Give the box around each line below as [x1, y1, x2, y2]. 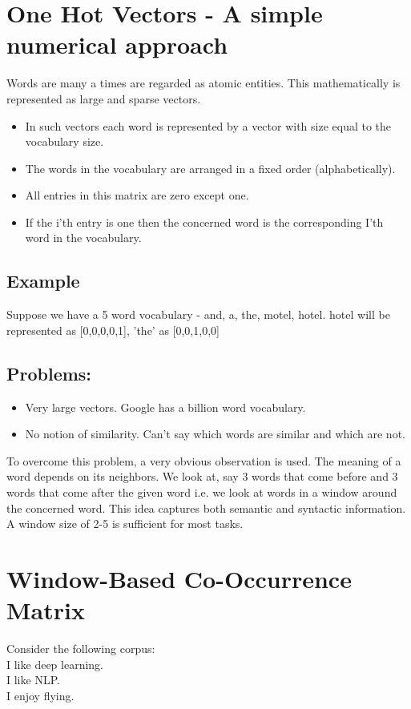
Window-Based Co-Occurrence [6, 562, 352, 594]
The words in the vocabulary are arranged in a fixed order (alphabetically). [25, 159, 396, 176]
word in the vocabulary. [25, 229, 142, 246]
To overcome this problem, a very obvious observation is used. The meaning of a [6, 452, 401, 469]
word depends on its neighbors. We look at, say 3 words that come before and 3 [6, 468, 398, 485]
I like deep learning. [6, 655, 103, 672]
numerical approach [6, 28, 228, 61]
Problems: [6, 361, 92, 385]
